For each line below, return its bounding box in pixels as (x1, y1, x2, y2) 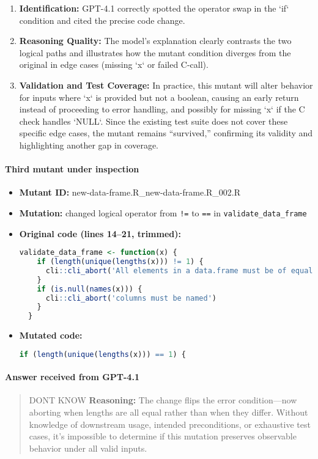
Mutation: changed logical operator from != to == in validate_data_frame (19, 206, 307, 219)
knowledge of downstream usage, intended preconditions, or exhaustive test (29, 417, 311, 430)
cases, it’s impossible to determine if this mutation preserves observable (29, 430, 297, 442)
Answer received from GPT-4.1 (5, 370, 139, 383)
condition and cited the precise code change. (19, 13, 185, 26)
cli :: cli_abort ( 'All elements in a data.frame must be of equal (45, 266, 313, 275)
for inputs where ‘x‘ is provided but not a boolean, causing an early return (19, 90, 299, 103)
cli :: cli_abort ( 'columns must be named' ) (45, 293, 216, 303)
